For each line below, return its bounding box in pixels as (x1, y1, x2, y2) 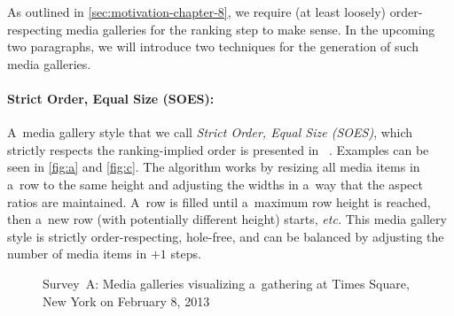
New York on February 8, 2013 (43, 291, 210, 310)
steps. (170, 244, 201, 263)
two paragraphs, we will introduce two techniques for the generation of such (7, 37, 419, 56)
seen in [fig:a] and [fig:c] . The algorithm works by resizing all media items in (7, 158, 420, 176)
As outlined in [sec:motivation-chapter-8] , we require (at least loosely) (7, 3, 387, 20)
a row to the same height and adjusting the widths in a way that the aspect (7, 174, 423, 193)
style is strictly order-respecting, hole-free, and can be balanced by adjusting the (7, 227, 444, 245)
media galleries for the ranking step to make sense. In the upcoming (66, 19, 435, 38)
